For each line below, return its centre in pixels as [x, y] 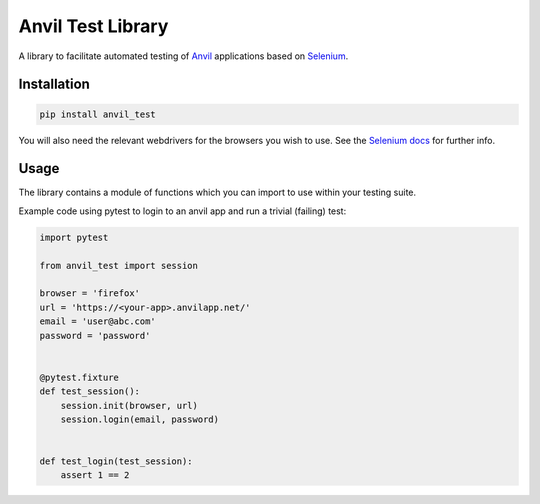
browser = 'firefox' [89, 293]
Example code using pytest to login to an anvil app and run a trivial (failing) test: [182, 211]
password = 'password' [95, 335]
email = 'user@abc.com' [98, 321]
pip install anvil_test [98, 114]
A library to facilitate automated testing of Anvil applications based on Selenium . [183, 56]
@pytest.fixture [79, 377]
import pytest [74, 237]
